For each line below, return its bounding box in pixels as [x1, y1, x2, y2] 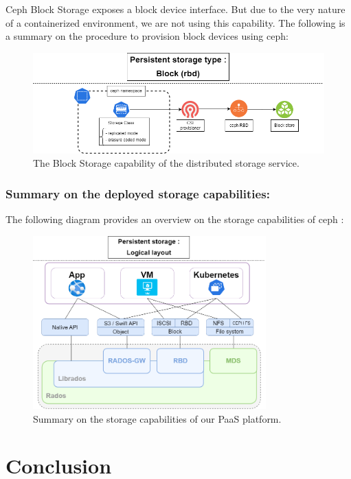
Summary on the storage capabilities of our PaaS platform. [33, 411, 282, 425]
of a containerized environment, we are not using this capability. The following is [5, 15, 346, 30]
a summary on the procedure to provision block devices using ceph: [5, 29, 288, 43]
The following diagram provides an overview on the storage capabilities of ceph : [5, 212, 344, 226]
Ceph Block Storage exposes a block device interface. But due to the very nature [5, 2, 346, 16]
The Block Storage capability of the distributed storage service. [33, 156, 299, 170]
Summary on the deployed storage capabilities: [5, 185, 270, 202]
